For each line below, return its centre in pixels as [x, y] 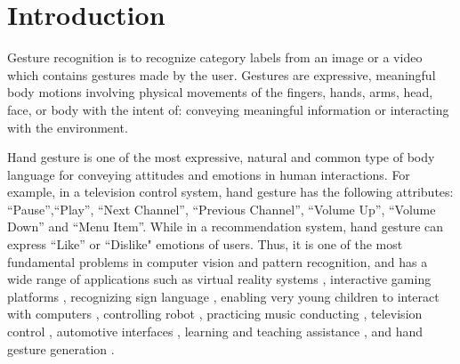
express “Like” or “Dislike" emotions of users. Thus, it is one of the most [205, 244]
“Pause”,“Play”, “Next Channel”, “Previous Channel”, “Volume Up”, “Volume [222, 209]
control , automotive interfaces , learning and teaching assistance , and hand [215, 332]
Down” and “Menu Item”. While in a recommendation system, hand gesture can [226, 226]
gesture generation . [61, 348]
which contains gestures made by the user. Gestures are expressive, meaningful [222, 74]
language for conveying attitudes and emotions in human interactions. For [209, 174]
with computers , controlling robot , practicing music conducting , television [215, 314]
